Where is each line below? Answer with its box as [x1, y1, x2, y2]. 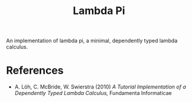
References [6, 64, 64, 77]
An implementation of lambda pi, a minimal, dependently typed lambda [6, 37, 178, 45]
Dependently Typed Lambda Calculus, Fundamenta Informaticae [14, 90, 172, 97]
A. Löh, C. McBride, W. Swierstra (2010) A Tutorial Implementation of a [14, 83, 187, 90]
